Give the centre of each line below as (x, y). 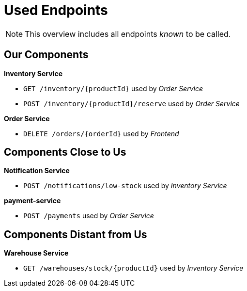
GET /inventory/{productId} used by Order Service (113, 88)
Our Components (46, 55)
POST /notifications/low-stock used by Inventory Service (125, 186)
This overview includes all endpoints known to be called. (128, 34)
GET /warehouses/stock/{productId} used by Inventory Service (133, 268)
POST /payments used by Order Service (89, 216)
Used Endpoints (56, 10)
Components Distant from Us (76, 234)
